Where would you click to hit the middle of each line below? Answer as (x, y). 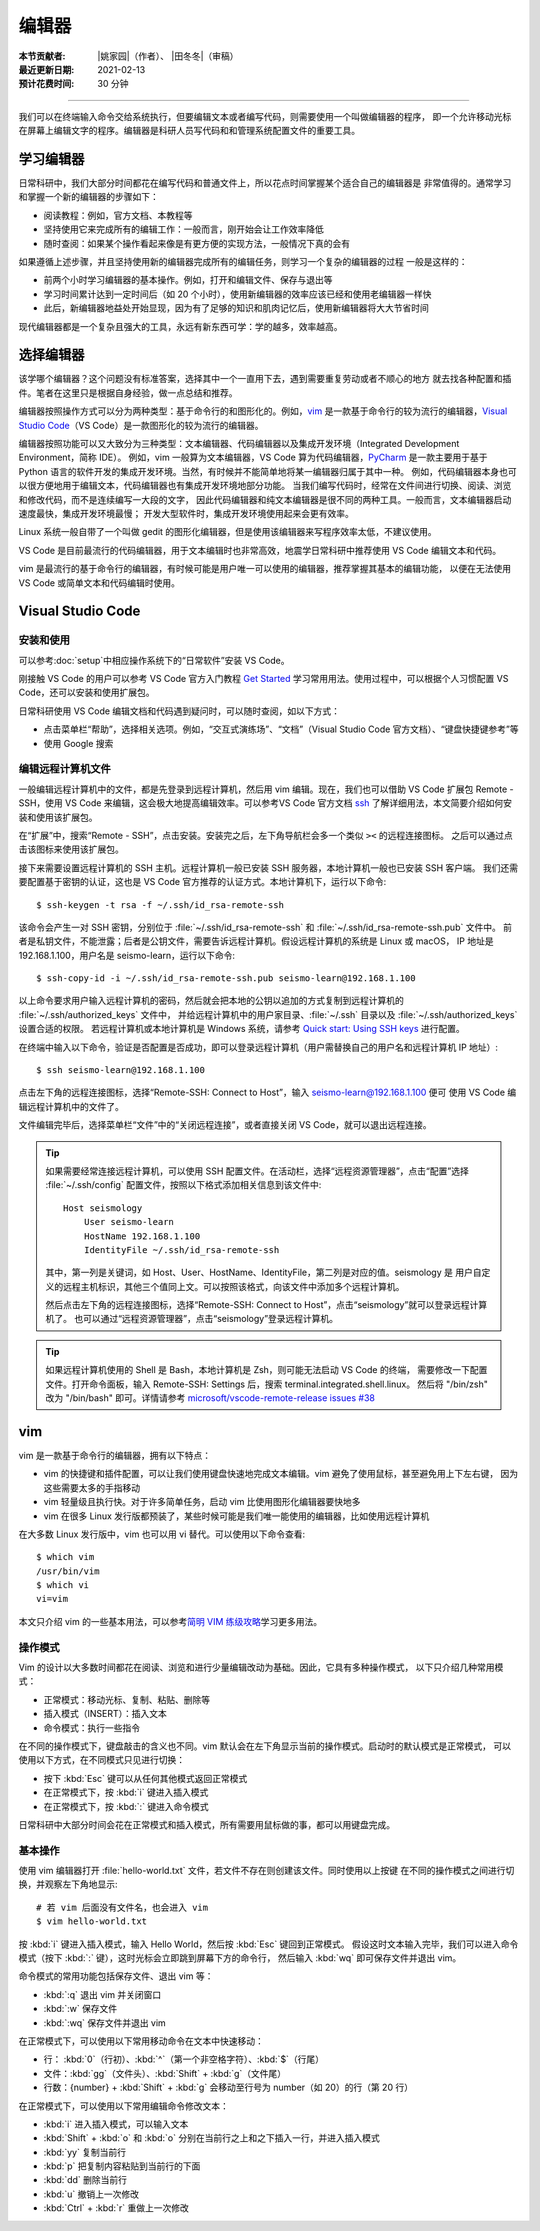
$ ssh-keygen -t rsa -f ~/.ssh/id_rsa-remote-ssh (160, 904)
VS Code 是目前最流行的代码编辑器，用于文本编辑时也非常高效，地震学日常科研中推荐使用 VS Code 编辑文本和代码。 (260, 550)
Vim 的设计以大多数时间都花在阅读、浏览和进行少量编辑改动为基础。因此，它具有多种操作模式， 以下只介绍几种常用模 (261, 1667)
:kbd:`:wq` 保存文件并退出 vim (105, 2022)
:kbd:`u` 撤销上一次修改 (91, 2194)
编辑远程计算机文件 (65, 769)
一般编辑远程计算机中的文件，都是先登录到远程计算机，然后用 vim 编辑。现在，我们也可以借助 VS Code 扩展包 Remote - (266, 789)
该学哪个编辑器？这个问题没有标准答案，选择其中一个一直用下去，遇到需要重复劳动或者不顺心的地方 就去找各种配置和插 (265, 379)
